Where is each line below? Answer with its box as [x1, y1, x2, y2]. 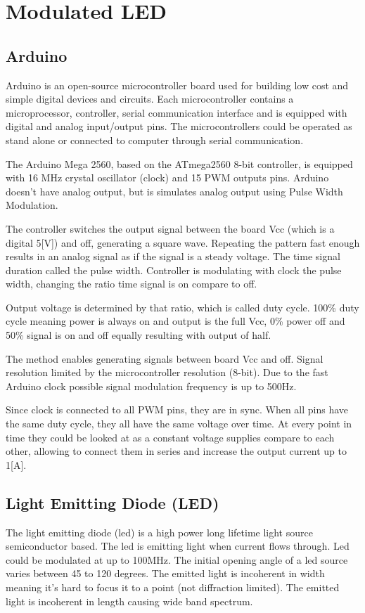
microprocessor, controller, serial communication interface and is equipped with [6, 105, 347, 120]
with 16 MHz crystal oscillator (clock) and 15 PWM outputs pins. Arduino [6, 170, 329, 185]
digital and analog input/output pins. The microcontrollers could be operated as [6, 119, 352, 134]
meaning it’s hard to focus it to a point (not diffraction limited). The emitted [6, 580, 340, 594]
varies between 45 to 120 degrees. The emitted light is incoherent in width [6, 566, 325, 581]
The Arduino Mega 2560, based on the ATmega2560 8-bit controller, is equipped [6, 156, 353, 171]
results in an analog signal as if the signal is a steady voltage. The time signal [6, 249, 340, 264]
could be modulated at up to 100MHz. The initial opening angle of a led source [6, 552, 348, 567]
